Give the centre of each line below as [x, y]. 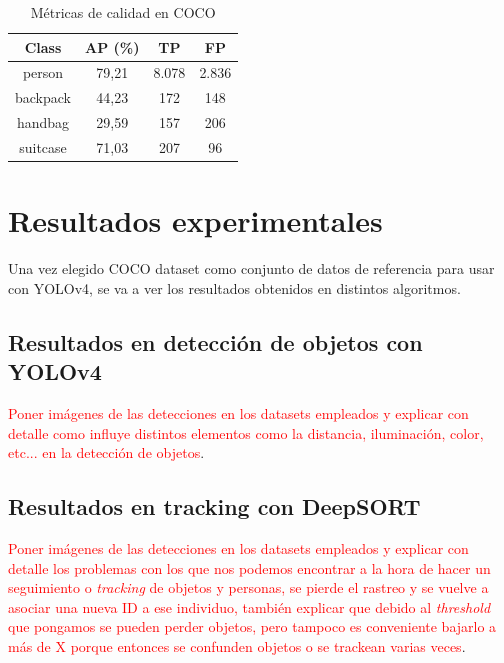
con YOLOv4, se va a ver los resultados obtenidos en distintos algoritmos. [234, 287]
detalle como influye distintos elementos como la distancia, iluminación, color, [246, 432]
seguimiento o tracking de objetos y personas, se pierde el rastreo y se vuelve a [248, 587]
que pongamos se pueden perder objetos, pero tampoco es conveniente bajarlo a [252, 626]
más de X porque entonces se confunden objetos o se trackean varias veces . [237, 645]
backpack [43, 97]
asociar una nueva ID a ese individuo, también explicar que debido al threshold [249, 606]
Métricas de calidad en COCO [123, 12]
